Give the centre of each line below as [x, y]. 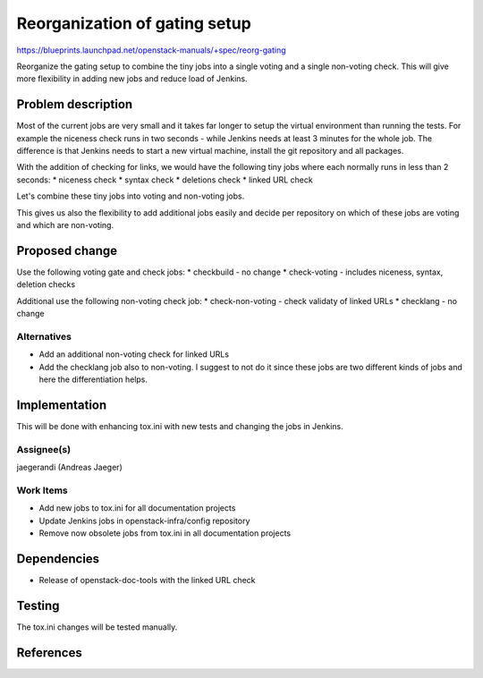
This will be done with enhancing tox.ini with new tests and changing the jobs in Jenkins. [180, 426]
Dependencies [58, 559]
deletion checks [46, 284]
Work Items [42, 490]
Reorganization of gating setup [134, 23]
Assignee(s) [44, 449]
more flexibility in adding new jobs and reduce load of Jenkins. [132, 79]
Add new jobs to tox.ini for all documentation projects [137, 508]
